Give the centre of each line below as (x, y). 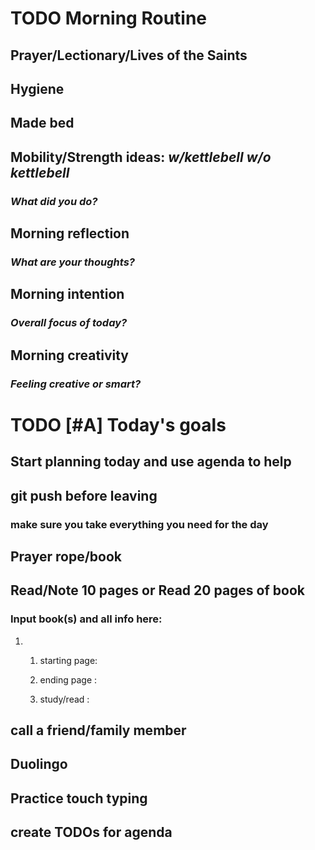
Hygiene (37, 88)
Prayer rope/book (66, 556)
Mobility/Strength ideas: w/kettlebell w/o (141, 157)
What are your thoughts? (72, 262)
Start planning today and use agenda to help (151, 462)
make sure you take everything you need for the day (139, 524)
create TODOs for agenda (91, 832)
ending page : (68, 679)
